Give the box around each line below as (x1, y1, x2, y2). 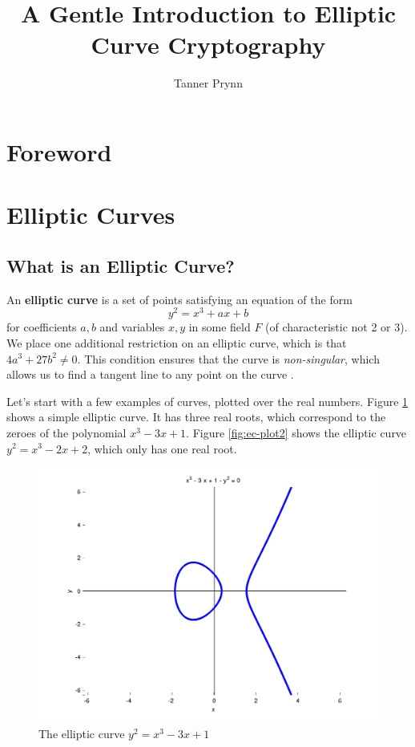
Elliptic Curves (6, 198, 175, 231)
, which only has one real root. (87, 440, 237, 457)
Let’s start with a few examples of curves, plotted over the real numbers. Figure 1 (6, 392, 409, 409)
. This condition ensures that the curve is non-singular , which (77, 350, 380, 367)
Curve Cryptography (91, 28, 326, 61)
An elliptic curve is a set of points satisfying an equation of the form (6, 290, 353, 307)
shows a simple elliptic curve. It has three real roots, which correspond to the (6, 408, 386, 425)
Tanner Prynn (174, 75, 243, 91)
